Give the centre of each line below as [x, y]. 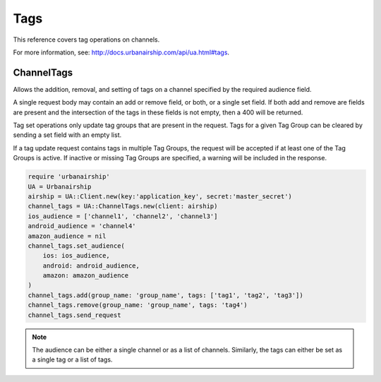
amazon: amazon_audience [86, 276]
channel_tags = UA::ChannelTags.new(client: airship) [123, 206]
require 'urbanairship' [69, 177]
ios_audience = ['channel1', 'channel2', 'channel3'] [123, 216]
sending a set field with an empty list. [67, 135]
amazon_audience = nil [67, 236]
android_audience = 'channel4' [82, 226]
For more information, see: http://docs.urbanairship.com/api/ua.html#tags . [121, 52]
